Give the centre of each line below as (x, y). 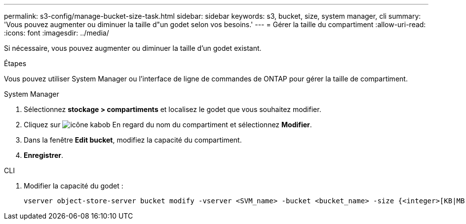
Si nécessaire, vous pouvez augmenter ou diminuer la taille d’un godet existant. (133, 48)
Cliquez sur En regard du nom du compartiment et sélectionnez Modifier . (168, 125)
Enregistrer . (43, 155)
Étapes (15, 63)
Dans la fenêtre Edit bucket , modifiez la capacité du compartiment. (133, 140)
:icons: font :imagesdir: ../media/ (57, 33)
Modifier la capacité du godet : (74, 186)
